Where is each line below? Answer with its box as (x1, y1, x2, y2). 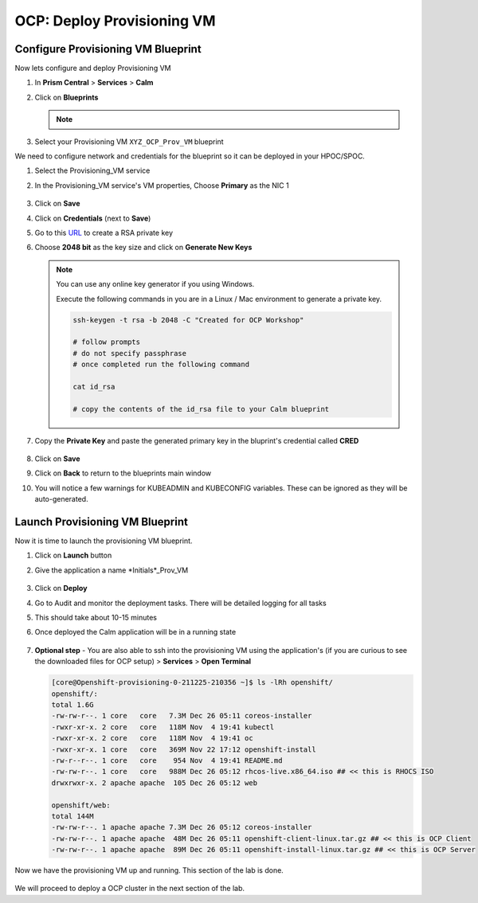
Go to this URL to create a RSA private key (34, 228, 174, 237)
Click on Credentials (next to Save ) (34, 213, 151, 223)
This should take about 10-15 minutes (34, 613, 157, 623)
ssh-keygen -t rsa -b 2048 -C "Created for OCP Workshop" (72, 315, 304, 324)
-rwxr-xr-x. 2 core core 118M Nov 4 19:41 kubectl (51, 722, 275, 732)
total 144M (51, 811, 94, 820)
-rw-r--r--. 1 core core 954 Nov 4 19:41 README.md (51, 756, 283, 764)
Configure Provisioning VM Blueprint (14, 42, 202, 56)
